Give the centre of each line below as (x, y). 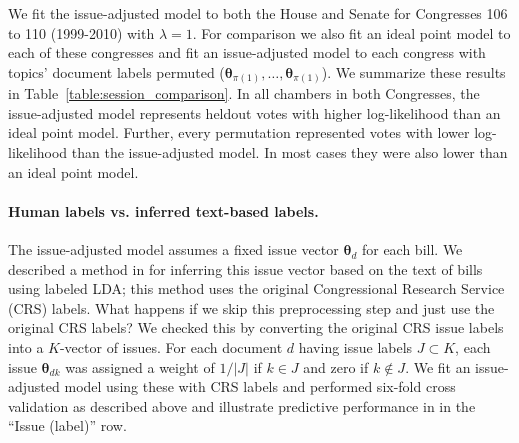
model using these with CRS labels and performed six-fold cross (260, 386)
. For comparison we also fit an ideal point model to (351, 32)
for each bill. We (412, 249)
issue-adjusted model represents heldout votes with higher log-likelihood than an (254, 112)
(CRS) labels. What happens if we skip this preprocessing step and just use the (251, 307)
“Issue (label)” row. (67, 425)
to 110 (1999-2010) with (81, 32)
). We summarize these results (413, 71)
